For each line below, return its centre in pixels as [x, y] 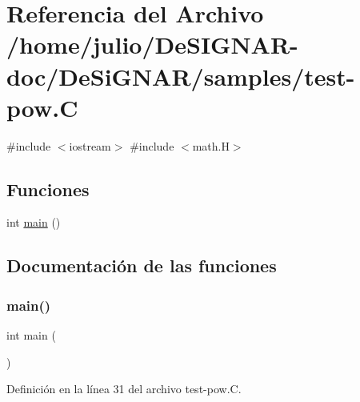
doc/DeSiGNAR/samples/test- [181, 76]
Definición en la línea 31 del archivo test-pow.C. [124, 389]
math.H [211, 145]
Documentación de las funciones [142, 265]
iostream [90, 145]
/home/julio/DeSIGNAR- [152, 44]
